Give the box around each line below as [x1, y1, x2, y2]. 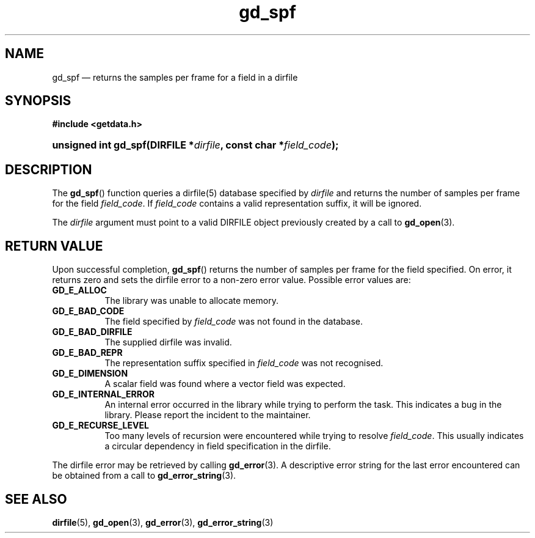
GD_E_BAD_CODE [52, 306, 125, 317]
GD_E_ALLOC [52, 285, 107, 296]
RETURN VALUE [5, 238, 103, 254]
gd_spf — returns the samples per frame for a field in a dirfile [52, 72, 298, 83]
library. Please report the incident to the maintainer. [104, 410, 311, 421]
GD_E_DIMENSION [52, 368, 128, 379]
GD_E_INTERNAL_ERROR [52, 389, 155, 400]
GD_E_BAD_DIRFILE [52, 326, 133, 337]
